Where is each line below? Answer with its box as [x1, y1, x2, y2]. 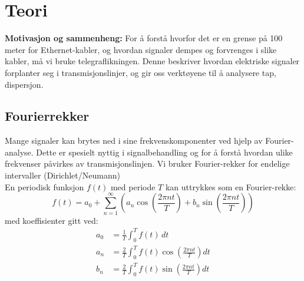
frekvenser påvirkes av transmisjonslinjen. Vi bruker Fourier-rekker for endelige [5, 157, 290, 170]
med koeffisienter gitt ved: [5, 214, 98, 226]
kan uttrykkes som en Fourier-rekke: [165, 180, 296, 193]
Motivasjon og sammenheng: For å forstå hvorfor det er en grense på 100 [5, 32, 283, 44]
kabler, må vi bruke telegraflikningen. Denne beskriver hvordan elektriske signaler [5, 55, 300, 67]
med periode [110, 180, 156, 193]
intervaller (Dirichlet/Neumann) [5, 169, 120, 181]
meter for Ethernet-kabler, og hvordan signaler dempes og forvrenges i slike [5, 43, 277, 55]
